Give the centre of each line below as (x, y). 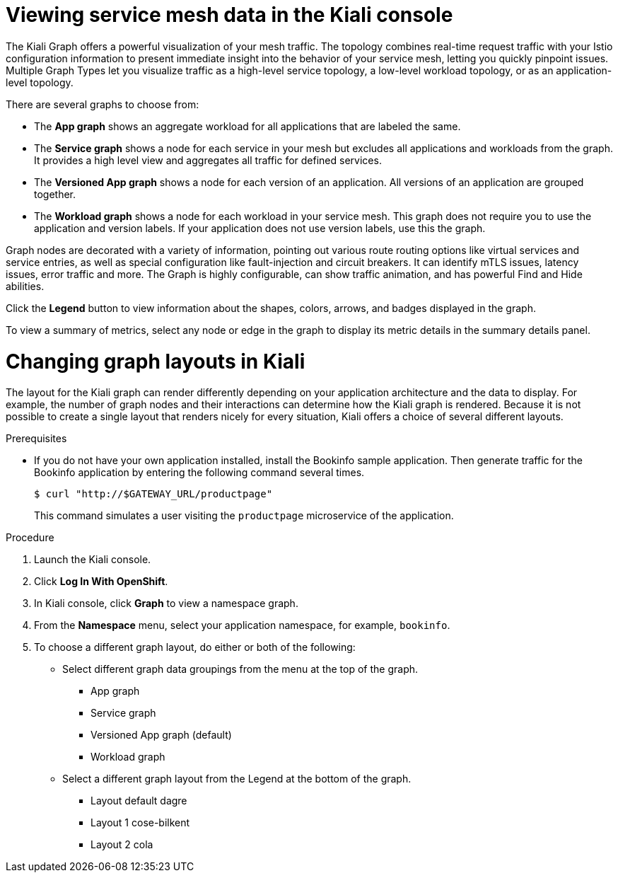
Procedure (30, 538)
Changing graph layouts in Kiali (156, 361)
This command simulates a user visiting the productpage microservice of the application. (244, 516)
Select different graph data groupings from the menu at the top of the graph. (240, 669)
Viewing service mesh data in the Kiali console (229, 15)
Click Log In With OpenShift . (101, 582)
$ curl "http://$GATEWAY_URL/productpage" (153, 494)
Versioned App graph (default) (161, 735)
